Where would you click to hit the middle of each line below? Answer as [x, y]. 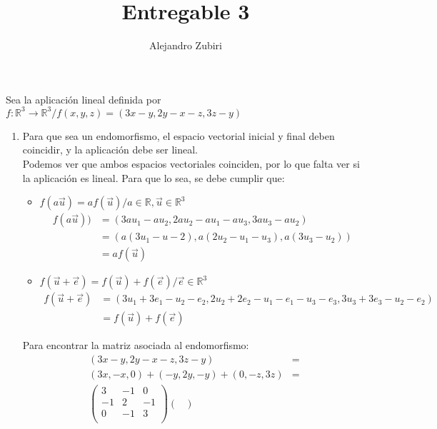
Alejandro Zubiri [185, 45]
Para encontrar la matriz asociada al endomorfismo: [136, 345]
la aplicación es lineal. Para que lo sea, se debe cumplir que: [154, 177]
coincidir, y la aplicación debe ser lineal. [110, 150]
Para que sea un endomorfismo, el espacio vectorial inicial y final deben [179, 135]
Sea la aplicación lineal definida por [84, 99]
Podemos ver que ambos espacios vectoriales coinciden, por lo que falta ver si [191, 163]
